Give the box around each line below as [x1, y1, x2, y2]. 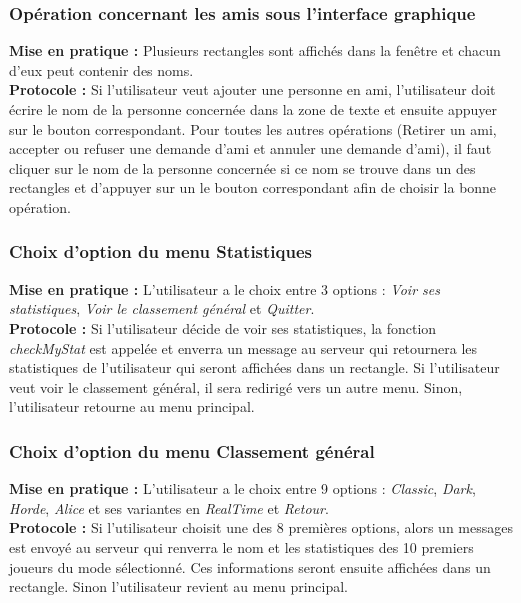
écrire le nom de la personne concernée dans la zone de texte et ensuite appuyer [9, 99, 498, 119]
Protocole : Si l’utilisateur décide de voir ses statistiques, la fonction [9, 317, 437, 338]
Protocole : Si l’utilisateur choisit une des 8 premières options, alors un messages [9, 517, 513, 538]
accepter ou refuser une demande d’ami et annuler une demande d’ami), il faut [9, 138, 492, 159]
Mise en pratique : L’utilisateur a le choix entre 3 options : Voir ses [9, 278, 440, 299]
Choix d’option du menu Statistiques [9, 239, 313, 264]
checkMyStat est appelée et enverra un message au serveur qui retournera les [9, 337, 478, 358]
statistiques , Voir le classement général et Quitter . [9, 298, 315, 319]
